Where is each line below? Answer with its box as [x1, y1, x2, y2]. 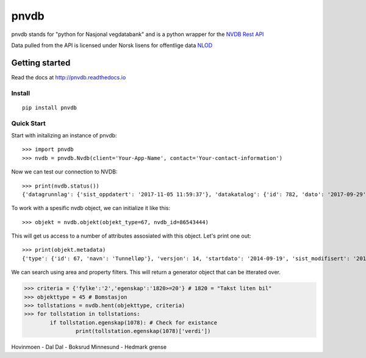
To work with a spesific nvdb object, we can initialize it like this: [11, 205, 171, 212]
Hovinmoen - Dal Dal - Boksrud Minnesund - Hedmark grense [11, 343, 167, 351]
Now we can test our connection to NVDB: [11, 168, 118, 175]
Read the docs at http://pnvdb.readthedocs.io [11, 73, 126, 81]
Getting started [11, 57, 71, 68]
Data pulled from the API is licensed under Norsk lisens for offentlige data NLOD [11, 42, 213, 49]
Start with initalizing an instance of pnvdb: [11, 131, 117, 139]
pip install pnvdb [22, 104, 77, 111]
